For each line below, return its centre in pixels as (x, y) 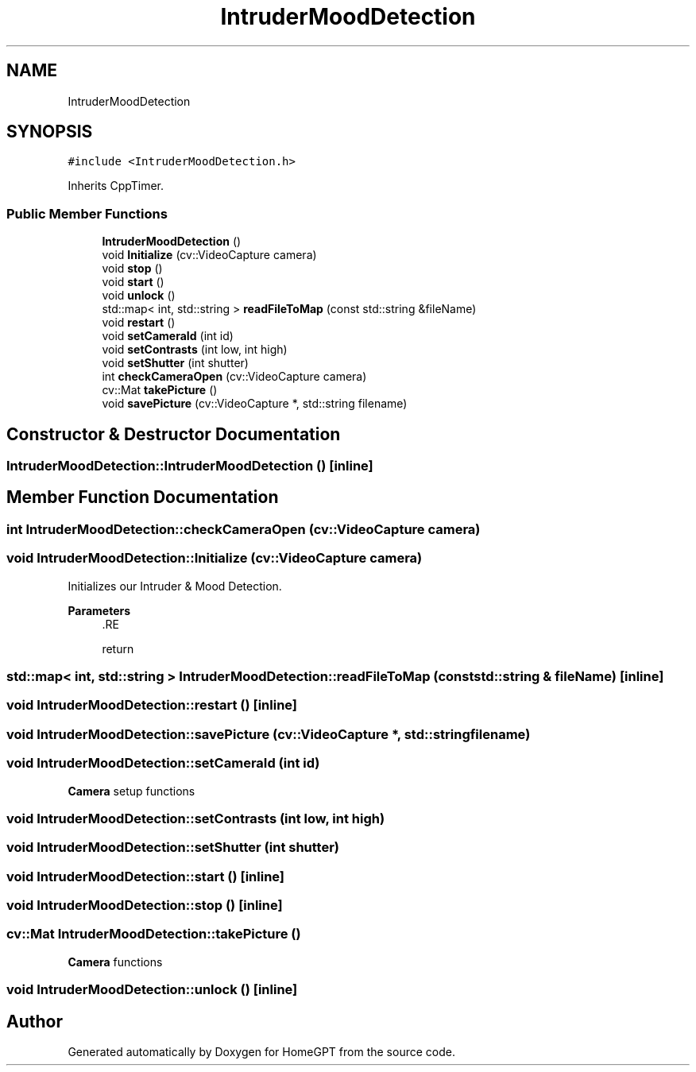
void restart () (139, 323)
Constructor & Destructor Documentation (174, 434)
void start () (133, 282)
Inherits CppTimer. (116, 186)
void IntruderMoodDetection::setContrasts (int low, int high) (196, 818)
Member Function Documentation (143, 497)
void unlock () (139, 296)
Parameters (99, 610)
